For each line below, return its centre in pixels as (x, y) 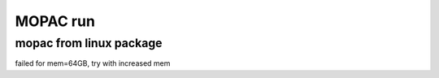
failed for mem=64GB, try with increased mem (93, 63)
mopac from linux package (89, 43)
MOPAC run (55, 21)
